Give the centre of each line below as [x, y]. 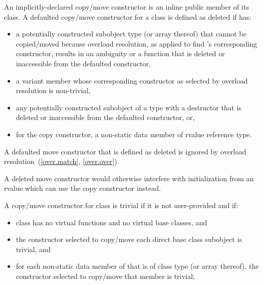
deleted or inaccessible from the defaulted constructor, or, [105, 117]
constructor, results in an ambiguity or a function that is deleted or [120, 53]
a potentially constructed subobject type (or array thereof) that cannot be [131, 34]
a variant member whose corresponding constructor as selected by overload [132, 80]
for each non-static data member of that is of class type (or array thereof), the [137, 266]
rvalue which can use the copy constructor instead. [82, 188]
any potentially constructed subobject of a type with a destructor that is [129, 107]
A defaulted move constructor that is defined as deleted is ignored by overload [125, 151]
